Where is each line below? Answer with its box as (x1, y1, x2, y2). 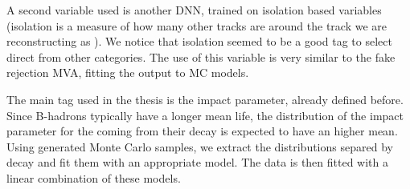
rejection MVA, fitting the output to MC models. (6, 64, 249, 81)
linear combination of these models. (6, 169, 181, 186)
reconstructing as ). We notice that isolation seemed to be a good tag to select (6, 33, 392, 50)
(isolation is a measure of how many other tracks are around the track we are (6, 17, 387, 34)
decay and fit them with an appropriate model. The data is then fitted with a (6, 154, 389, 171)
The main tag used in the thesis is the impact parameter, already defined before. (6, 90, 404, 107)
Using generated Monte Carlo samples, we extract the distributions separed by (6, 138, 393, 155)
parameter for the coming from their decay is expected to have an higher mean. (6, 123, 398, 139)
